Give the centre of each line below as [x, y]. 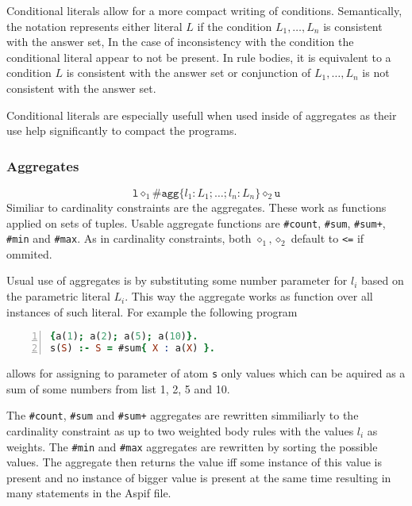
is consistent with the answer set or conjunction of [189, 73]
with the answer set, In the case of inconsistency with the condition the [180, 42]
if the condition [235, 26]
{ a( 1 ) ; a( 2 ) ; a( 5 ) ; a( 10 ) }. [124, 337]
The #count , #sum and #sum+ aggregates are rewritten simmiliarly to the [183, 415]
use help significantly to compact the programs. [122, 130]
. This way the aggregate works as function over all [249, 296]
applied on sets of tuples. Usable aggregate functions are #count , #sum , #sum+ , [196, 222]
